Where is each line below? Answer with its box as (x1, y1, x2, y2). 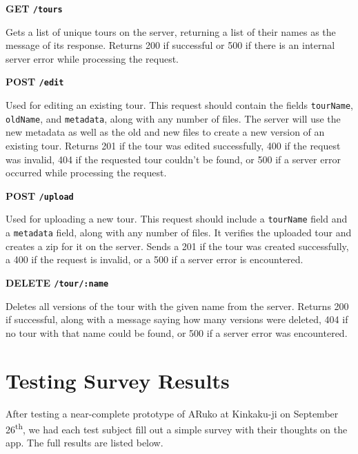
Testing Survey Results (6, 366, 230, 394)
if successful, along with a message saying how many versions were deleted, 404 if (6, 312, 348, 327)
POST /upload (6, 188, 74, 203)
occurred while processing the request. (6, 165, 167, 180)
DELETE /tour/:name (6, 275, 109, 289)
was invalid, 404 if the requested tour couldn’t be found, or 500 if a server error (6, 152, 341, 166)
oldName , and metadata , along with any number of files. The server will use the (6, 111, 341, 125)
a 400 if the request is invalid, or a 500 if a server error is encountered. (6, 252, 304, 267)
